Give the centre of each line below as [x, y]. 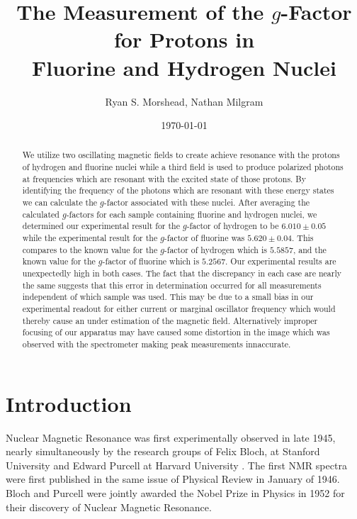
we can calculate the [60, 202]
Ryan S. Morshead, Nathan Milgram [184, 101]
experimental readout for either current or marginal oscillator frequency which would [179, 309]
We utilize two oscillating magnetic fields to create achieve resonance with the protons [181, 155]
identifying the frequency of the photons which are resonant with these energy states [178, 190]
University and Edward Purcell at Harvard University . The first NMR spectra [176, 465]
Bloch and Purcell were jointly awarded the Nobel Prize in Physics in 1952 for [175, 492]
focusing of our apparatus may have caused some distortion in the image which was [176, 332]
